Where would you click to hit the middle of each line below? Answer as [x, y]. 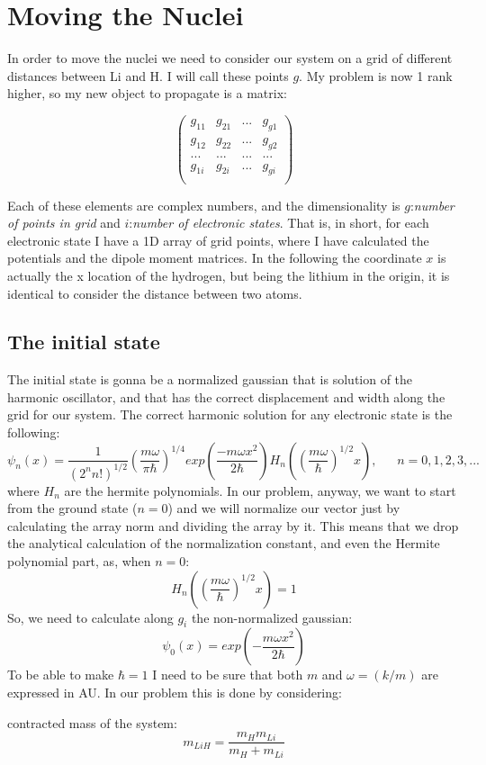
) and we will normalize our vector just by [284, 508]
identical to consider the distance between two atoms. [155, 293]
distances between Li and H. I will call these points [148, 75]
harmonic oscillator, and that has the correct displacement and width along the [226, 396]
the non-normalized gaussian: [272, 617]
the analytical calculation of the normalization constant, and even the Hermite [224, 543]
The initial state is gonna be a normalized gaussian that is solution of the [210, 379]
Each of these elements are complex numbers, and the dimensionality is [204, 205]
